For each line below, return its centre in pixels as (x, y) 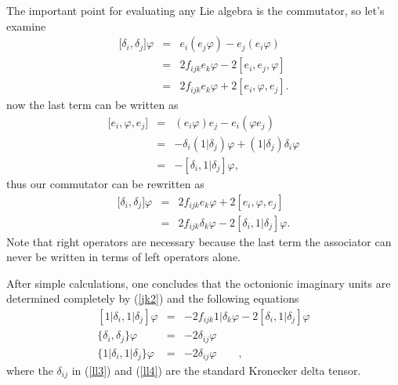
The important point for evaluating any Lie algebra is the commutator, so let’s (195, 10)
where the (30, 370)
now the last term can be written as (92, 105)
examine (26, 25)
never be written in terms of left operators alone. (124, 257)
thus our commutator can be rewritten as (105, 183)
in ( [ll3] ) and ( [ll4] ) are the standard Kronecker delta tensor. (216, 370)
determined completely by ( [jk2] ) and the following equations (153, 298)
